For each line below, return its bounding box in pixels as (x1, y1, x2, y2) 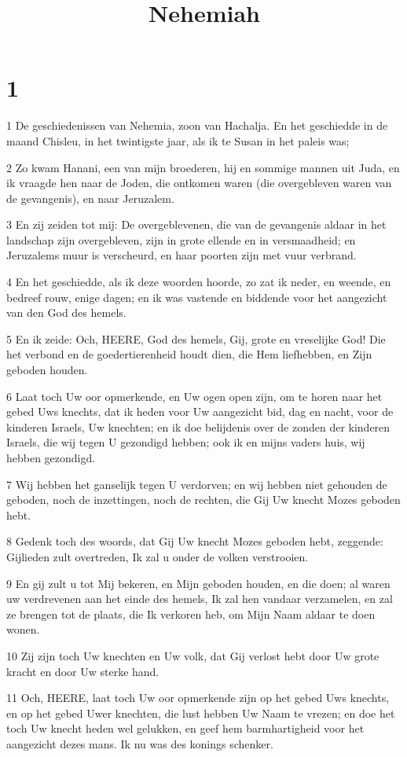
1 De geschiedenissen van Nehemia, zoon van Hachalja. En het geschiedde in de (6, 117, 388, 134)
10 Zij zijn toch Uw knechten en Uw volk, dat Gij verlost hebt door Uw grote (6, 647, 379, 663)
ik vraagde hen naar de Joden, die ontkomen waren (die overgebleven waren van (6, 175, 392, 191)
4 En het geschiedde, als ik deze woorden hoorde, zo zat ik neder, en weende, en (6, 274, 391, 290)
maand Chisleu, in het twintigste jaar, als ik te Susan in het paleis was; (6, 132, 350, 149)
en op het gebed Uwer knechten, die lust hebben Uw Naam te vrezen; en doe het (6, 704, 395, 721)
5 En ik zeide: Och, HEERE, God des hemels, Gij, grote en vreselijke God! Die (6, 330, 386, 347)
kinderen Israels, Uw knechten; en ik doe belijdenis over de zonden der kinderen (6, 418, 390, 435)
